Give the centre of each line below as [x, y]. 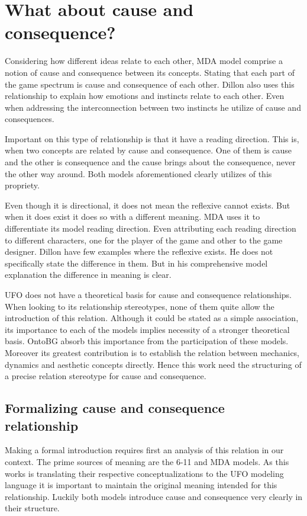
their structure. [32, 508]
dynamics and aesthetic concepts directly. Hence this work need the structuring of [153, 364]
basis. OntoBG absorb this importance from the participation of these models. [147, 341]
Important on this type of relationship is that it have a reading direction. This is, [152, 138]
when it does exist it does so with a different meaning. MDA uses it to [133, 217]
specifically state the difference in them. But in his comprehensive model [136, 263]
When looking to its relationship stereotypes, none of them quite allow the [140, 306]
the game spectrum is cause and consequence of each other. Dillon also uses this [150, 84]
